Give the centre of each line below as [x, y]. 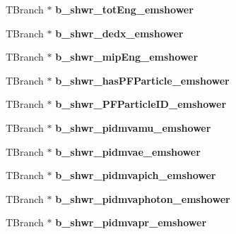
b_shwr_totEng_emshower [124, 9]
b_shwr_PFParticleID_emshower [141, 104]
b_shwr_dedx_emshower [119, 33]
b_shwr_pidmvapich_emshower [136, 175]
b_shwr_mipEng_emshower [127, 57]
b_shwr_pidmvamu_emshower [133, 127]
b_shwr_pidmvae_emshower [128, 151]
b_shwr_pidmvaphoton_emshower [143, 198]
